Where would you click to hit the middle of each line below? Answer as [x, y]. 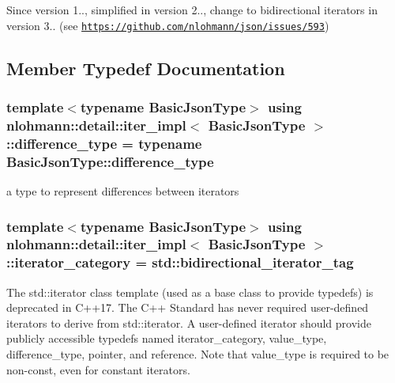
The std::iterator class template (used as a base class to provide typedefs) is [190, 292]
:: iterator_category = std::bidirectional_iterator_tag [180, 262]
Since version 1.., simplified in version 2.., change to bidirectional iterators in [192, 9]
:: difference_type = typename [104, 143]
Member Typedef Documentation [146, 68]
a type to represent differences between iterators [123, 191]
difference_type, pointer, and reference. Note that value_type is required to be [198, 354]
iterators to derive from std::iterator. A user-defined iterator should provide [189, 322]
